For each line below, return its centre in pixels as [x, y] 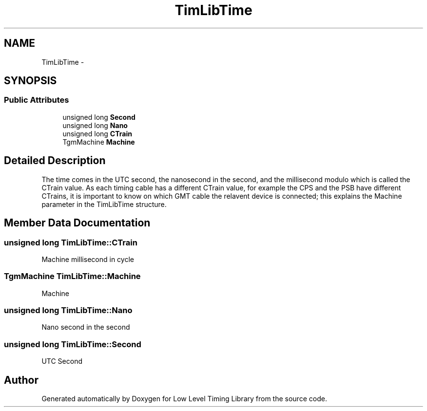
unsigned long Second [99, 117]
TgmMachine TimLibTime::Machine [72, 276]
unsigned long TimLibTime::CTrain [71, 242]
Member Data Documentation [77, 223]
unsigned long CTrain [97, 133]
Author [21, 380]
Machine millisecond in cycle [88, 259]
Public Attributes [37, 100]
